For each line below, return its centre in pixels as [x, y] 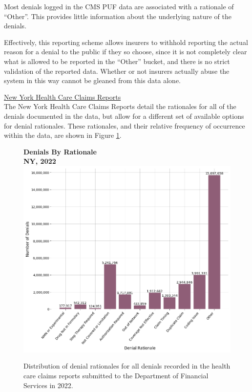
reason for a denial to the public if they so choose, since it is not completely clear [126, 52]
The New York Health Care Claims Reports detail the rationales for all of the [120, 106]
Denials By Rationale [60, 151]
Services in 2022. [48, 385]
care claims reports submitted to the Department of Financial [116, 376]
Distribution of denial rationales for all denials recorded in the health [127, 366]
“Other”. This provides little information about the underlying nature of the [118, 16]
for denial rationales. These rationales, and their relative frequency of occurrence [125, 125]
